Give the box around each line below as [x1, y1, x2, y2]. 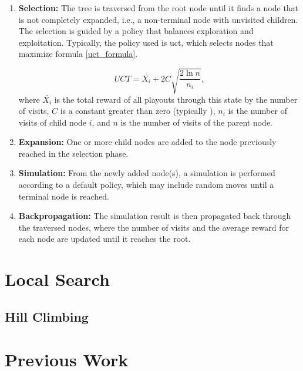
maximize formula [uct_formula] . [18, 48, 138, 60]
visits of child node [18, 116, 87, 128]
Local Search [5, 267, 110, 291]
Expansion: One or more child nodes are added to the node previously [18, 136, 277, 148]
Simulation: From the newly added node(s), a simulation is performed [18, 167, 275, 179]
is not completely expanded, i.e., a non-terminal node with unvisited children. [18, 13, 298, 25]
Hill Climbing [5, 307, 89, 325]
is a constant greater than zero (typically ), [60, 104, 216, 117]
